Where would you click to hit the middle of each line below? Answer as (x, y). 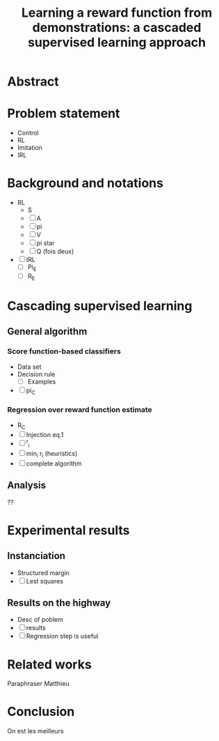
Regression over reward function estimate (80, 410)
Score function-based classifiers (64, 351)
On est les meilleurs (35, 731)
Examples (42, 381)
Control (28, 133)
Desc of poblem (40, 620)
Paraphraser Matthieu (38, 684)
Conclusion (41, 712)
